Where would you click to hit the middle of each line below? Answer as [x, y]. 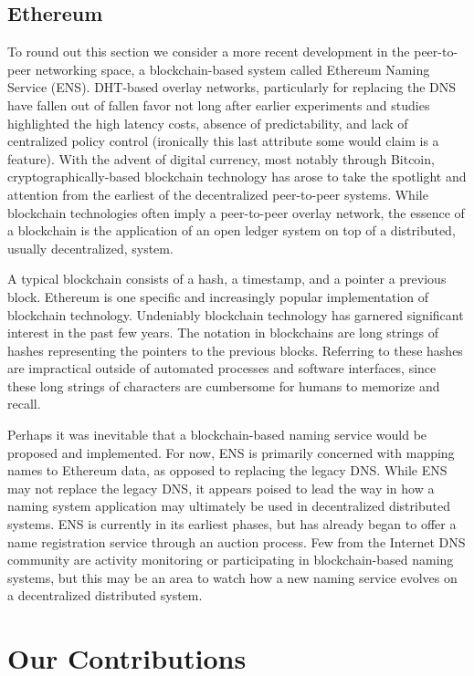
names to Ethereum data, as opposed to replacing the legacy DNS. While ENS [227, 470]
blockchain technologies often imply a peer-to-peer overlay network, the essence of [236, 212]
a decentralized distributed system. [105, 595]
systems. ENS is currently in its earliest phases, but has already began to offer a [232, 524]
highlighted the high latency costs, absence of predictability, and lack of [208, 123]
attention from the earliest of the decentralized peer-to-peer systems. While [218, 194]
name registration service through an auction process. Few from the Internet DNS [237, 541]
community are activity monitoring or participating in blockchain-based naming [231, 560]
